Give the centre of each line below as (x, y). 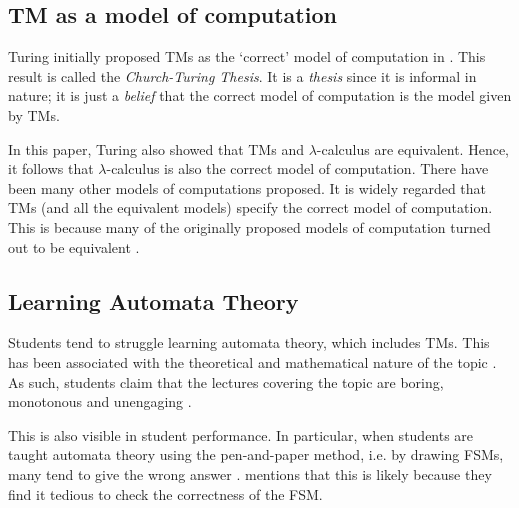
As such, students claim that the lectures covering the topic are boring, (226, 381)
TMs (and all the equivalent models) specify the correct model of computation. (250, 207)
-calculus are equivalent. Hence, (413, 148)
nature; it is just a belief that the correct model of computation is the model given (260, 95)
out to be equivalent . (74, 246)
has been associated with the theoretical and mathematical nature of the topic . (252, 361)
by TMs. (34, 114)
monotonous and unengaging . (100, 401)
